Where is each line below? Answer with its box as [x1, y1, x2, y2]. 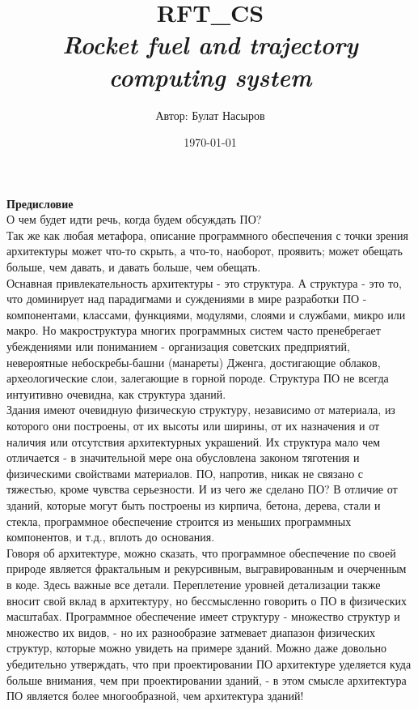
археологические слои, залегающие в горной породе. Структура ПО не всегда [6, 369, 389, 387]
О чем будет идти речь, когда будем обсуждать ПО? [6, 211, 262, 228]
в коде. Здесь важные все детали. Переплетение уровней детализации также [6, 575, 381, 592]
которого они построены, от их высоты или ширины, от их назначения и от [6, 417, 380, 434]
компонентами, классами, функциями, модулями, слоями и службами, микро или [6, 305, 406, 322]
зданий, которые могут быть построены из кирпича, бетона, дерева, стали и [6, 496, 381, 513]
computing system [108, 59, 312, 93]
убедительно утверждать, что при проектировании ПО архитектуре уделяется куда [6, 655, 412, 672]
